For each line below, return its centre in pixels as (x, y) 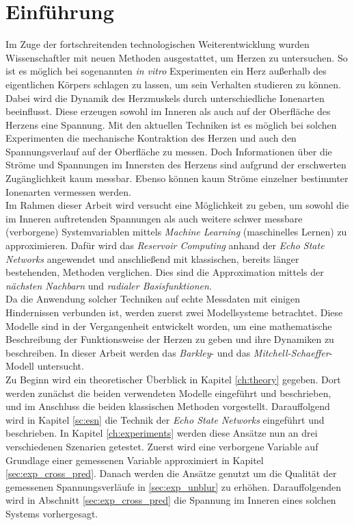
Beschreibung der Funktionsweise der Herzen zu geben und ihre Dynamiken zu (170, 339)
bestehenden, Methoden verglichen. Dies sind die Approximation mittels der (165, 272)
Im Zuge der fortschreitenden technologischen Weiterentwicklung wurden (158, 44)
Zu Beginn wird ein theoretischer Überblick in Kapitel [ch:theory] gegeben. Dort (173, 379)
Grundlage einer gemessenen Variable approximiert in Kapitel (135, 460)
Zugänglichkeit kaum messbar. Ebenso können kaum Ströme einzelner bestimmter (177, 178)
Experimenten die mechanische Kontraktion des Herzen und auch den (151, 138)
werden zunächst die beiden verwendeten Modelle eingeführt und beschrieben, (168, 393)
